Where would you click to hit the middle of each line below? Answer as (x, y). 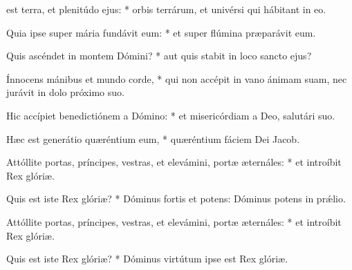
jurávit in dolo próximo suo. (65, 92)
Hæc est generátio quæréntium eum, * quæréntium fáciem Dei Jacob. (153, 138)
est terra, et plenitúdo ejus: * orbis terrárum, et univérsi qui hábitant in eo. (166, 9)
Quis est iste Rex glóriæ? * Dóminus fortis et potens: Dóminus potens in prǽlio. (176, 199)
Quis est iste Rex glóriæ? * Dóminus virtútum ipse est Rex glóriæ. (147, 259)
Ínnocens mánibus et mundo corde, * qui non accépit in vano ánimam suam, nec (177, 78)
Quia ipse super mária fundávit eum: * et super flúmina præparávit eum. (161, 32)
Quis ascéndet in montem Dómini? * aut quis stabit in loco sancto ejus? (159, 56)
